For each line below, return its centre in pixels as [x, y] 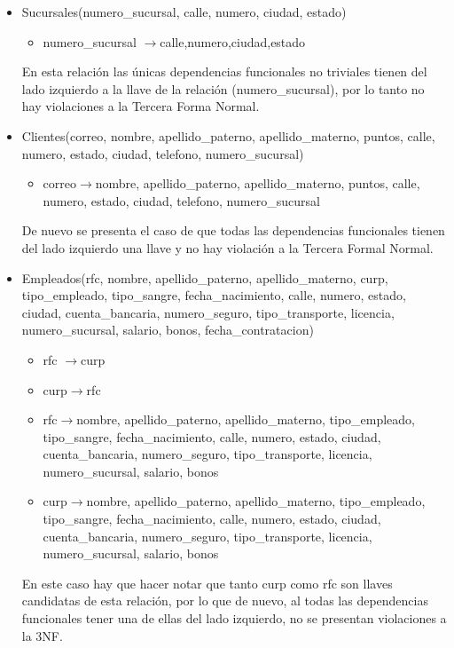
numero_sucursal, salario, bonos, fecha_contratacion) [168, 330]
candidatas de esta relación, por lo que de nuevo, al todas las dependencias [225, 601]
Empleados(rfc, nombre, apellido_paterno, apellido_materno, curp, [205, 277]
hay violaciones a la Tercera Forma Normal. [141, 106]
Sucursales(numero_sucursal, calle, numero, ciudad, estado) [184, 12]
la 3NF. [42, 635]
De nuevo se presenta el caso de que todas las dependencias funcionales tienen [233, 230]
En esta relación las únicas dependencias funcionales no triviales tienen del [224, 71]
